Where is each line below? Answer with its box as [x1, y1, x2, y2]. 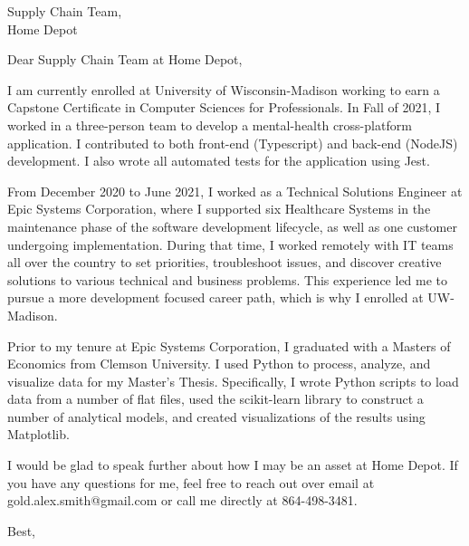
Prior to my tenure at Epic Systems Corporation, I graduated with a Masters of [7, 336, 451, 355]
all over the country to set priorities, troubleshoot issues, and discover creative [7, 253, 442, 272]
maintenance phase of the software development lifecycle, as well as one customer [7, 216, 457, 235]
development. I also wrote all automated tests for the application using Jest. [7, 151, 430, 170]
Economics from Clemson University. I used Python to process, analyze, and [7, 354, 431, 373]
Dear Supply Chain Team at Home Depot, [7, 50, 243, 69]
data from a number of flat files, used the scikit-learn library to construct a [7, 389, 424, 408]
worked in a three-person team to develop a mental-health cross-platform [7, 115, 412, 134]
